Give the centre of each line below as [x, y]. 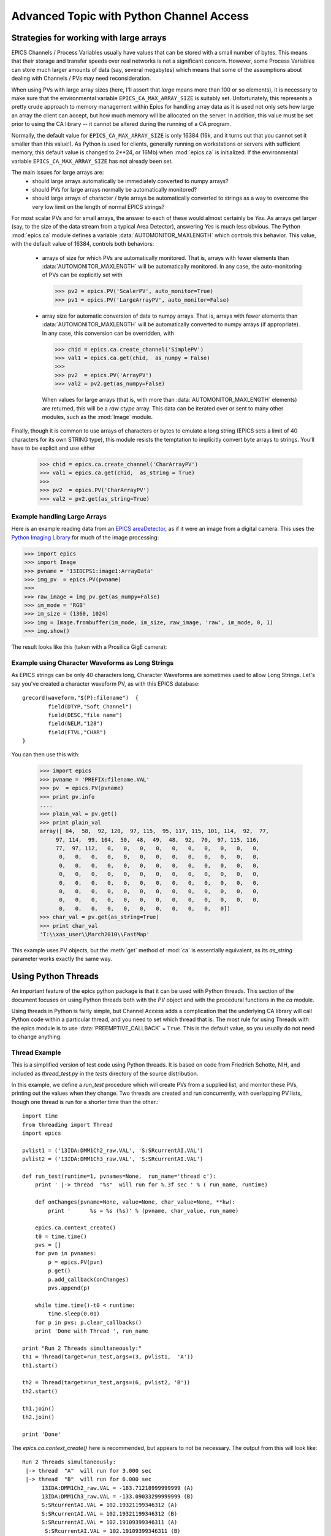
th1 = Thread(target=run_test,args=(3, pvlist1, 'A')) [108, 1357]
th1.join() [39, 1408]
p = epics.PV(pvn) [76, 1262]
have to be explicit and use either [53, 448]
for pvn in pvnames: [66, 1254]
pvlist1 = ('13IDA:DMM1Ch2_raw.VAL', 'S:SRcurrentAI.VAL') [113, 1150]
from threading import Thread [68, 1125]
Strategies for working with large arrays [89, 38]
